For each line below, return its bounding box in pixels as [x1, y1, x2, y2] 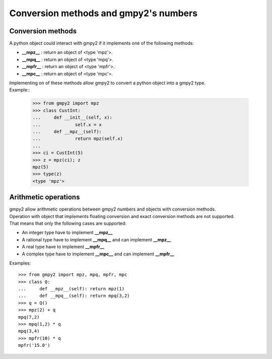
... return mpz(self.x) [32, 136, 123, 141]
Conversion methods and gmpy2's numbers [9, 8, 198, 19]
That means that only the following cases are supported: [9, 220, 127, 226]
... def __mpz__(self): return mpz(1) [18, 286, 125, 292]
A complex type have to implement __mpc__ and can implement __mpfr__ [22, 250, 175, 257]
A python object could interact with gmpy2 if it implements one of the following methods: [9, 40, 194, 46]
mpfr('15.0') [18, 342, 50, 348]
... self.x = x [32, 122, 102, 127]
